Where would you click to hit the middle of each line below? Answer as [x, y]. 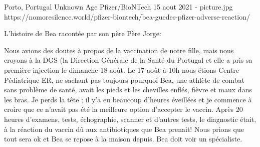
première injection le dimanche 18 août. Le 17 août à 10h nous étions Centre [122, 69]
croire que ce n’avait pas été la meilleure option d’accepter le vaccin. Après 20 [123, 109]
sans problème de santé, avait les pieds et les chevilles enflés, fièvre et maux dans [128, 90]
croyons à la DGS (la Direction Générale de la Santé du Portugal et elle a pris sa [128, 60]
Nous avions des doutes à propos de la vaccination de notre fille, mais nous [119, 50]
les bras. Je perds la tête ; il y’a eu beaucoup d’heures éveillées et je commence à [128, 99]
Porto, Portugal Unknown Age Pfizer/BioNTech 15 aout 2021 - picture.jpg [118, 7]
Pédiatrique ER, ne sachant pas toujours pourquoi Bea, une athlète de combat [124, 80]
